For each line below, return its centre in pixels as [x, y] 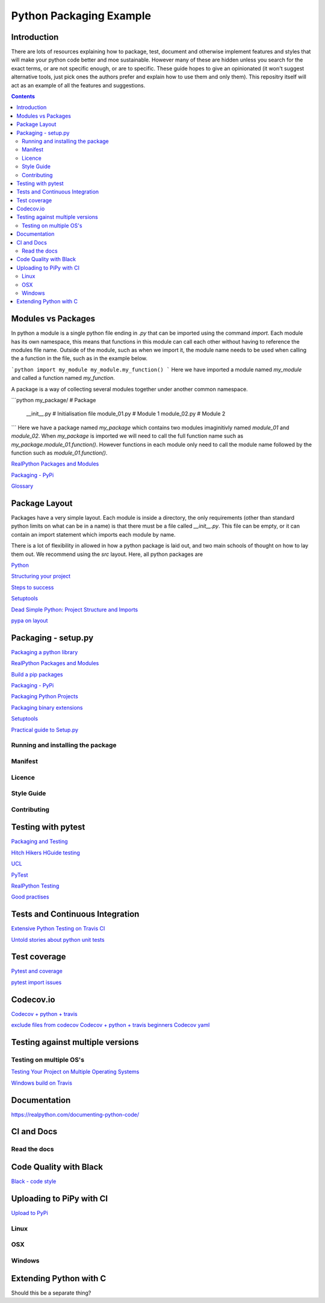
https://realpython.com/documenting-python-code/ [75, 1114]
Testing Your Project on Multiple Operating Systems [75, 1072]
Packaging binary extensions [47, 707]
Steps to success [32, 587]
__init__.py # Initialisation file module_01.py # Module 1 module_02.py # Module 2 [126, 414]
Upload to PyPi [29, 1213]
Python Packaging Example [81, 16]
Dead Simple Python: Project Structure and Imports [75, 610]
